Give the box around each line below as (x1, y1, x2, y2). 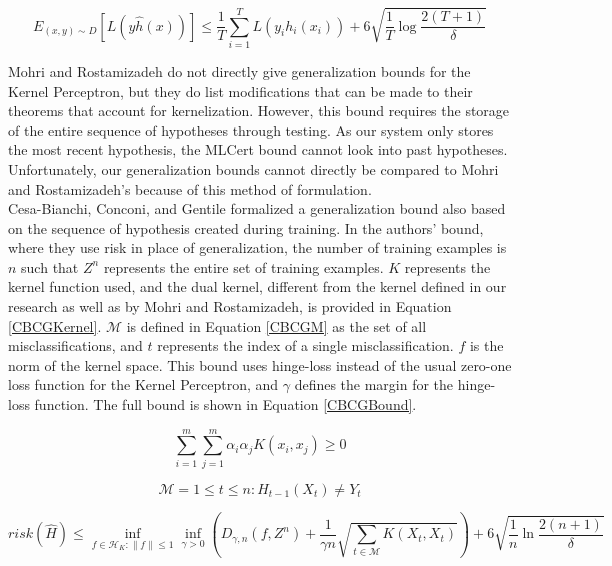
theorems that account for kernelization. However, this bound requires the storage (8, 100, 510, 121)
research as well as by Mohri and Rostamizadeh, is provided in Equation (8, 296, 452, 317)
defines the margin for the (294, 374, 454, 395)
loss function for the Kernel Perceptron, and (8, 374, 279, 395)
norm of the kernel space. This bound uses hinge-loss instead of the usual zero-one (8, 354, 512, 375)
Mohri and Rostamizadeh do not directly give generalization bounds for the (8, 60, 471, 81)
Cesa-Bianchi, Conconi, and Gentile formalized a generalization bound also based (8, 198, 506, 219)
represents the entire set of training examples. (103, 256, 384, 277)
